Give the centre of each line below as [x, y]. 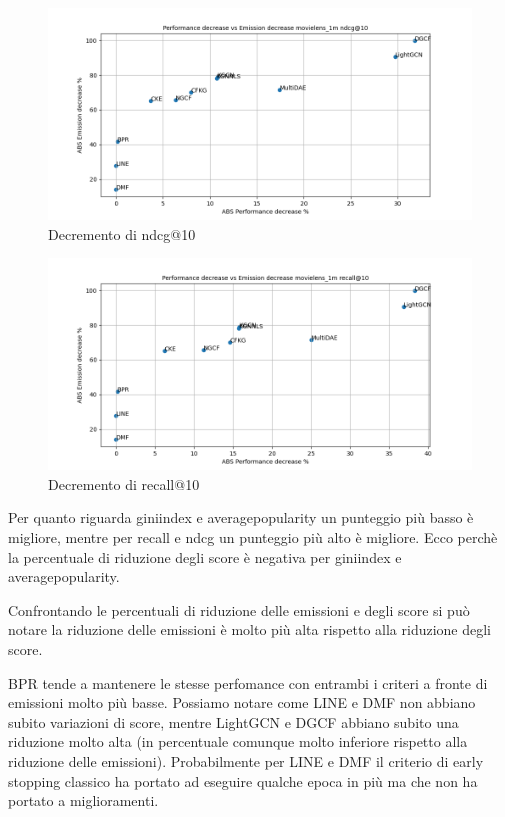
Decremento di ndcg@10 [122, 233]
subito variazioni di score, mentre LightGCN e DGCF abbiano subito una [233, 721]
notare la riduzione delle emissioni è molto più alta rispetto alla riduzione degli [250, 629]
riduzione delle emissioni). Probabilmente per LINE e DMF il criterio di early [246, 760]
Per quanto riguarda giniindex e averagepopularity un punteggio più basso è [241, 517]
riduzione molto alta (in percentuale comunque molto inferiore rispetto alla [238, 741]
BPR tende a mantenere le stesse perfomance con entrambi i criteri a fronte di [248, 682]
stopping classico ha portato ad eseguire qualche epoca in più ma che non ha [243, 780]
